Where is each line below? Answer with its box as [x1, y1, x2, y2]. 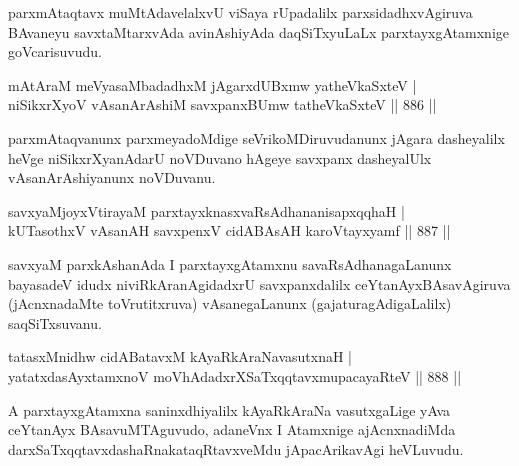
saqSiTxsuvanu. [8, 312, 102, 333]
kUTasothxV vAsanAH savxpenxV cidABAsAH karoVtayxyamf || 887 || [8, 220, 451, 241]
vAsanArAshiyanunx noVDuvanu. [8, 167, 216, 188]
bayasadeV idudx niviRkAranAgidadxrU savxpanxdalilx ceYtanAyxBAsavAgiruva [8, 273, 511, 294]
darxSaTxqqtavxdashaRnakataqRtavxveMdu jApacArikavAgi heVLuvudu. [8, 438, 464, 459]
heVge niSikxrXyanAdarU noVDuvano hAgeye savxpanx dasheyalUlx [8, 147, 432, 168]
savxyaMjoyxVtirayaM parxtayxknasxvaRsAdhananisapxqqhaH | [8, 200, 405, 221]
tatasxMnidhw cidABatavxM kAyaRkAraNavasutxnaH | [8, 346, 353, 367]
